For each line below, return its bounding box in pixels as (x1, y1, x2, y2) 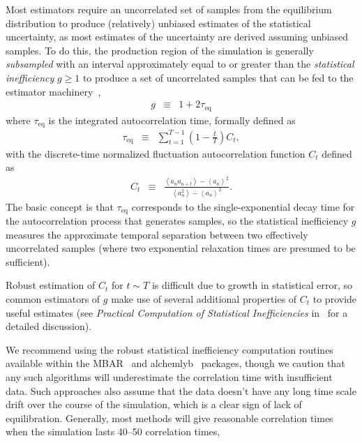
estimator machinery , (6, 84, 101, 98)
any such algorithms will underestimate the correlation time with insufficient (6, 369, 333, 384)
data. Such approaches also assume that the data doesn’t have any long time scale (6, 383, 356, 398)
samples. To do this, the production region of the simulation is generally (6, 43, 314, 57)
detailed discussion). (6, 319, 92, 333)
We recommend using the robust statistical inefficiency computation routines (6, 342, 333, 356)
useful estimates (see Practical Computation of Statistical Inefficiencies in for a (6, 305, 348, 320)
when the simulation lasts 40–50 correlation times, (6, 424, 220, 439)
